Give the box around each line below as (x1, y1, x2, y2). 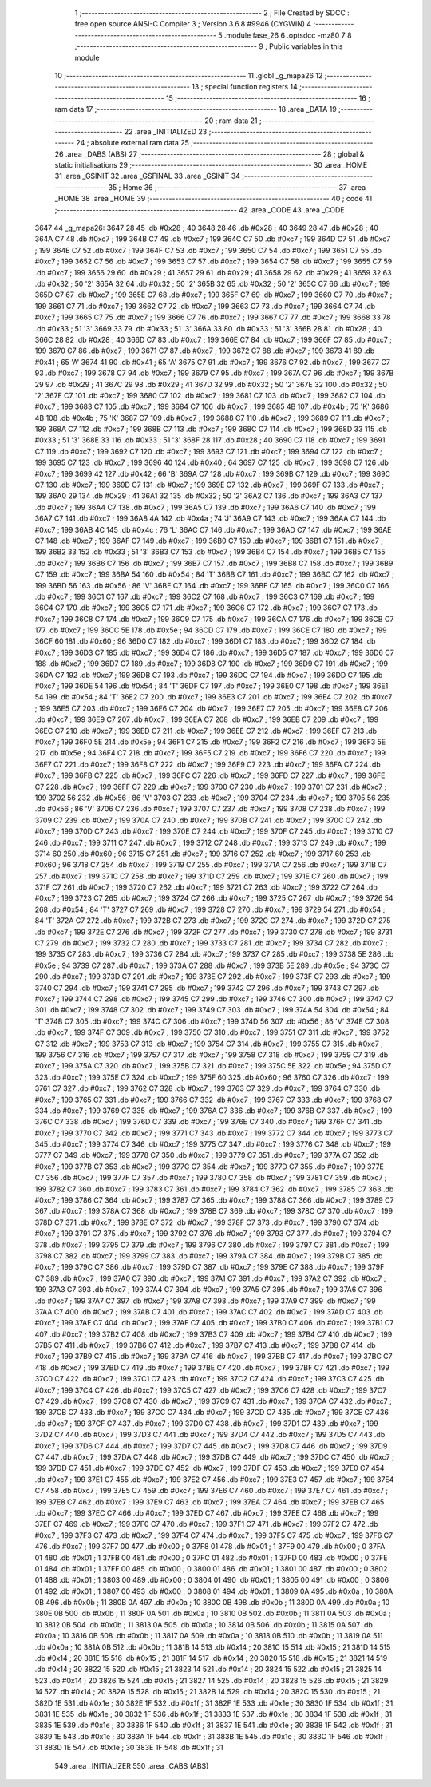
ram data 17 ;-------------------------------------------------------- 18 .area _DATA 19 (54, 105, 337, 114)
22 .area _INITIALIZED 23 (124, 126, 208, 136)
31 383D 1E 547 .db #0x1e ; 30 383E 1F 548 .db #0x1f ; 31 (34, 1743, 223, 1753)
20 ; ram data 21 (204, 116, 259, 125)
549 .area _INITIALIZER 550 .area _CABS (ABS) (54, 1761, 209, 1770)
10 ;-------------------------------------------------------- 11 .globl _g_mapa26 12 (54, 70, 323, 80)
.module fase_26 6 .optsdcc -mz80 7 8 (223, 30, 352, 40)
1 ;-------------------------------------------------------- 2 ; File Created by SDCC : (74, 8, 350, 18)
